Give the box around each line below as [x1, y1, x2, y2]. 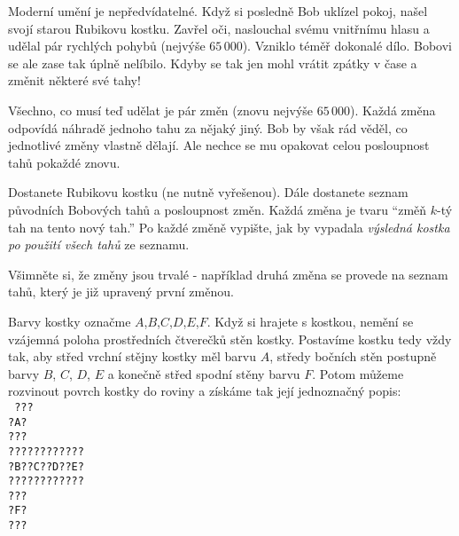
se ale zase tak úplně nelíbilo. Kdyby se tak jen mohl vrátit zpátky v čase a [8, 53, 417, 72]
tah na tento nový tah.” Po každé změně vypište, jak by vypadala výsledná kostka [8, 217, 450, 236]
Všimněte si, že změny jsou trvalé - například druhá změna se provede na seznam [8, 264, 448, 283]
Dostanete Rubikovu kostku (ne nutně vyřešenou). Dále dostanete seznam [8, 183, 408, 201]
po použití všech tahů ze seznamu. [8, 235, 190, 254]
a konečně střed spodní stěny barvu [107, 364, 300, 382]
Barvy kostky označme [8, 311, 131, 330]
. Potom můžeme [312, 364, 404, 382]
